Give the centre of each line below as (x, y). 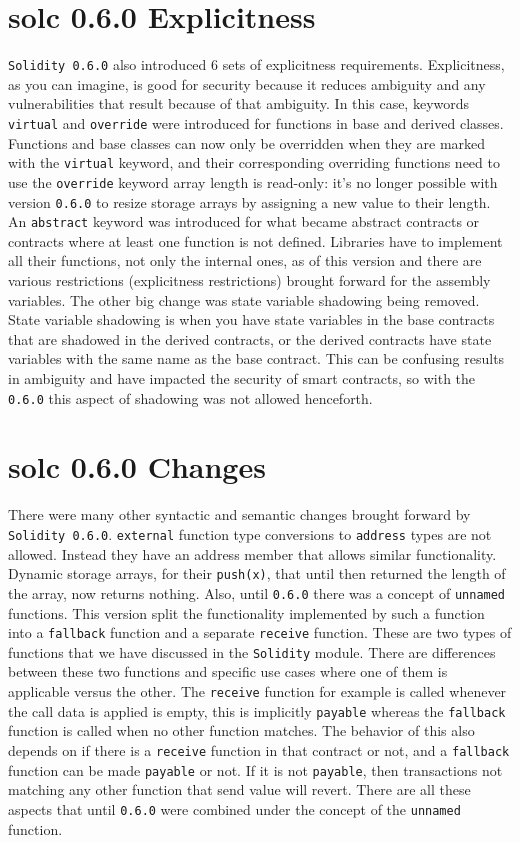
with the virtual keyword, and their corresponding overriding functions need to (254, 162)
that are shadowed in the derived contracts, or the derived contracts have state (250, 338)
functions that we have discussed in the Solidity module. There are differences (252, 651)
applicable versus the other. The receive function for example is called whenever (257, 691)
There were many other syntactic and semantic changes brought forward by (239, 514)
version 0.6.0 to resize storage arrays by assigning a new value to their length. (249, 201)
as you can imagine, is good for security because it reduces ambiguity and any (247, 83)
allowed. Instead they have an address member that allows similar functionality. (252, 553)
